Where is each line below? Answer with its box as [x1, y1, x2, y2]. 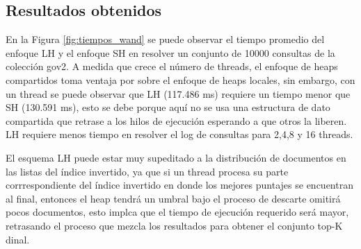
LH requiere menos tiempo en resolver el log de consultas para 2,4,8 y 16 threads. [6, 127, 353, 141]
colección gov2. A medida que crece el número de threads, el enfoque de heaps [6, 59, 338, 74]
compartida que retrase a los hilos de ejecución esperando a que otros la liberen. [6, 113, 347, 128]
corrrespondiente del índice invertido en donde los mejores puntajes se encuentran [6, 178, 353, 192]
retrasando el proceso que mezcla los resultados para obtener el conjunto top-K [6, 218, 343, 232]
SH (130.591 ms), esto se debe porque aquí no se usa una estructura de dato [6, 100, 330, 114]
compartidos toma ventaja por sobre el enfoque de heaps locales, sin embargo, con [6, 72, 355, 87]
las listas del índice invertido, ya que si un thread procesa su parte [6, 164, 289, 178]
